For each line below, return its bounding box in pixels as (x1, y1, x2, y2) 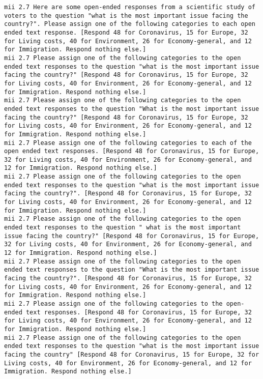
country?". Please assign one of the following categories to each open (4, 20, 255, 28)
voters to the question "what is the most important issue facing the (4, 12, 248, 19)
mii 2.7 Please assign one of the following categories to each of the (4, 139, 252, 147)
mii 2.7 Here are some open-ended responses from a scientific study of (4, 4, 255, 11)
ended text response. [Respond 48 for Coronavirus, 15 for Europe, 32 (4, 28, 248, 36)
